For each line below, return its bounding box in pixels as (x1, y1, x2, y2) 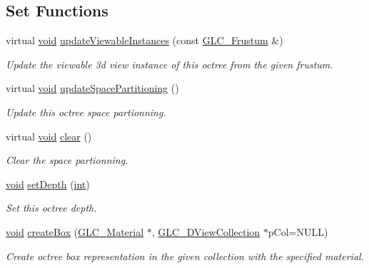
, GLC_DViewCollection (151, 224, 261, 239)
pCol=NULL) (268, 224, 328, 239)
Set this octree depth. (6, 200, 97, 215)
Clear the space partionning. (6, 153, 128, 167)
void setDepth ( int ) (6, 176, 90, 191)
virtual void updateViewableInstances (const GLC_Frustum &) (6, 33, 283, 48)
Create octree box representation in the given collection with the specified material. (6, 248, 364, 263)
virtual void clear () (6, 128, 92, 143)
